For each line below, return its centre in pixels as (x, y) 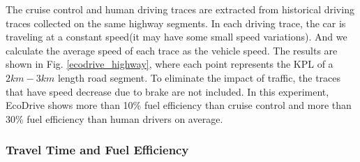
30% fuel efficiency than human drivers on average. (114, 118)
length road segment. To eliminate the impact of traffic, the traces (199, 77)
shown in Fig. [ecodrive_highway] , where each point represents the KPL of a (170, 64)
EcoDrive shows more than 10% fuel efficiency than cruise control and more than (179, 105)
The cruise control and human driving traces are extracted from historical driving (180, 9)
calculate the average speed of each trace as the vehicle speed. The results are (172, 50)
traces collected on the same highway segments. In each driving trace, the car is (176, 23)
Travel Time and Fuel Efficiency (97, 150)
